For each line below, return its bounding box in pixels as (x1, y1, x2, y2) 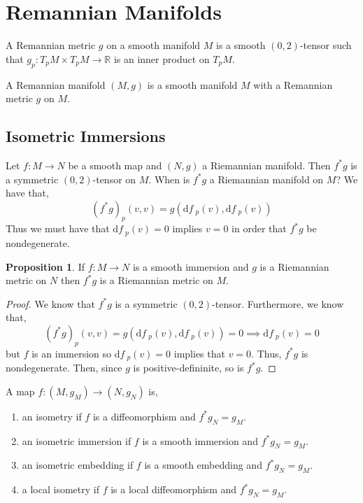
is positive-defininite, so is (133, 360, 244, 375)
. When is (148, 171, 190, 186)
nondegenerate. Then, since (6, 360, 122, 375)
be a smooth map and (68, 157, 162, 172)
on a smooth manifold (106, 38, 201, 52)
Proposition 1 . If (6, 259, 85, 274)
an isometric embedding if (22, 458, 134, 472)
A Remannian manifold (6, 77, 106, 92)
